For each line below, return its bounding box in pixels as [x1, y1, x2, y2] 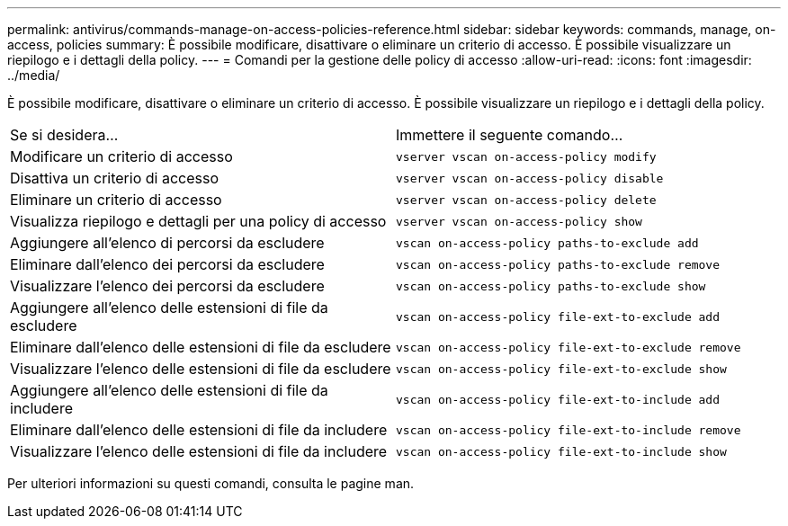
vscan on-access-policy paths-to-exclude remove [396, 257, 721, 272]
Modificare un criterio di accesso [10, 147, 233, 165]
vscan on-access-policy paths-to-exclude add [396, 236, 699, 250]
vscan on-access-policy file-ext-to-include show [396, 444, 727, 459]
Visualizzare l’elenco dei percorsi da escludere [10, 277, 325, 295]
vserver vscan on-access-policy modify [396, 149, 657, 164]
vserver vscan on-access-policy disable [396, 171, 664, 185]
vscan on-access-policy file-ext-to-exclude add [396, 309, 721, 324]
